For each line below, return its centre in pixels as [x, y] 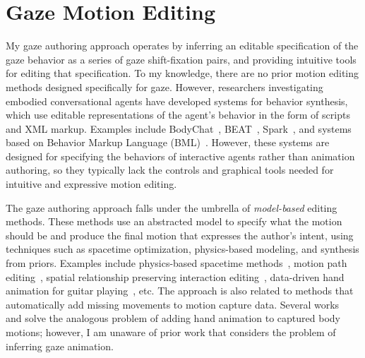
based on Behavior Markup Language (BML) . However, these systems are [168, 142]
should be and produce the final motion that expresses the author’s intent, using [180, 235]
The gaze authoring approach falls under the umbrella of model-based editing [172, 207]
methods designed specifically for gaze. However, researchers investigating [164, 86]
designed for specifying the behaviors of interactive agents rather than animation [180, 156]
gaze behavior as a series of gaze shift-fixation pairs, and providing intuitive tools [181, 59]
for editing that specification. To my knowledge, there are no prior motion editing [182, 73]
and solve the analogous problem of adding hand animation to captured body [173, 318]
